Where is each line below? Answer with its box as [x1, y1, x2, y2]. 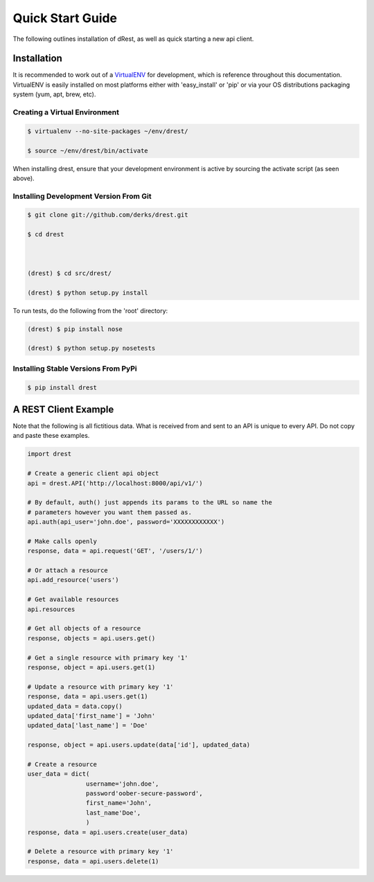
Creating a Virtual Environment [12, 107, 119, 117]
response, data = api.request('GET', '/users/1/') [27, 547, 204, 555]
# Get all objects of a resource [27, 624, 141, 633]
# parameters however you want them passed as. [27, 508, 192, 516]
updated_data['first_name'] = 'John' [27, 712, 156, 720]
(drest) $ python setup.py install [27, 288, 148, 297]
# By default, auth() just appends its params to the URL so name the [27, 499, 273, 506]
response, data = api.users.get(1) [27, 693, 148, 700]
